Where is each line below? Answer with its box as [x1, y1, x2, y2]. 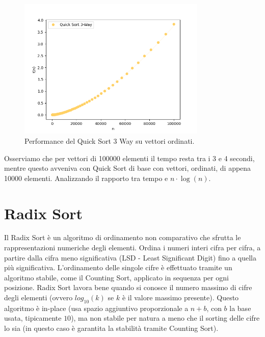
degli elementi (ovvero [4, 292, 73, 303]
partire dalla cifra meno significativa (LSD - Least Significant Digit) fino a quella [4, 252, 256, 263]
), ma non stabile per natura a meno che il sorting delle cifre [71, 313, 260, 323]
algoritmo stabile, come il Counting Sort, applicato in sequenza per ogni [4, 272, 229, 282]
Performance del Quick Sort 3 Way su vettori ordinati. [24, 135, 195, 146]
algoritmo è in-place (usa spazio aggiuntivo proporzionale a [4, 302, 189, 313]
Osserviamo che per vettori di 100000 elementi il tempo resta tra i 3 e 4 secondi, [4, 152, 255, 163]
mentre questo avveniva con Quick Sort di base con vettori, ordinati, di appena [4, 163, 251, 173]
